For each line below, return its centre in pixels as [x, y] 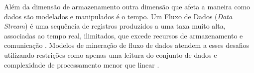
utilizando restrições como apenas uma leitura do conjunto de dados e [111, 55]
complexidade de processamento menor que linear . [82, 64]
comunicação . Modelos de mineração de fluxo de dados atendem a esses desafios [127, 45]
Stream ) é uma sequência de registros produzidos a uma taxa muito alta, [115, 26]
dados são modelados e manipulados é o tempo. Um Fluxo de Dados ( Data [118, 16]
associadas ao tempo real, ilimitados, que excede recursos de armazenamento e [124, 35]
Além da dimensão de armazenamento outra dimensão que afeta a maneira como [127, 6]
